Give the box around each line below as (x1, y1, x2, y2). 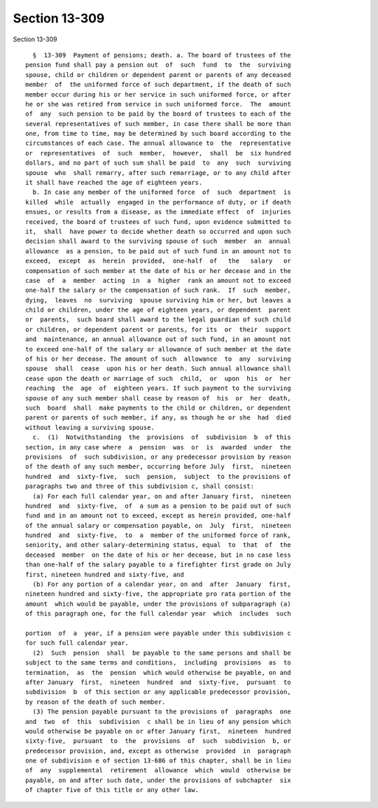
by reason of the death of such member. (25, 697, 166, 706)
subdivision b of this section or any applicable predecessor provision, (25, 688, 291, 696)
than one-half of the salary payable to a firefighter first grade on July (25, 561, 291, 569)
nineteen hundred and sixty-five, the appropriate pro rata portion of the (25, 590, 291, 598)
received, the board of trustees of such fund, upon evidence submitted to (25, 218, 291, 225)
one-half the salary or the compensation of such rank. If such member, (25, 286, 291, 294)
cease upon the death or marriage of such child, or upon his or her (25, 375, 291, 382)
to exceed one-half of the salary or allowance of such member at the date (25, 345, 291, 353)
